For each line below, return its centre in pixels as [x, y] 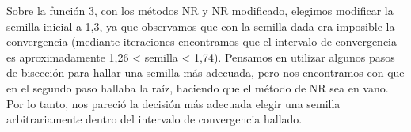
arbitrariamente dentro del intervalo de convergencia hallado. [154, 119]
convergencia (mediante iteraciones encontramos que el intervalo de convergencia [202, 41]
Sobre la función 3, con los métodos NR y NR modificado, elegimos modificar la [200, 10]
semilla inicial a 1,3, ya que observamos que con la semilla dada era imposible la [201, 26]
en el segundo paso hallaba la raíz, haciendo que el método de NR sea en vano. [198, 87]
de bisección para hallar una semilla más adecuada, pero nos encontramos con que [205, 72]
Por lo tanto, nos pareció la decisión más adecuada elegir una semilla [173, 103]
